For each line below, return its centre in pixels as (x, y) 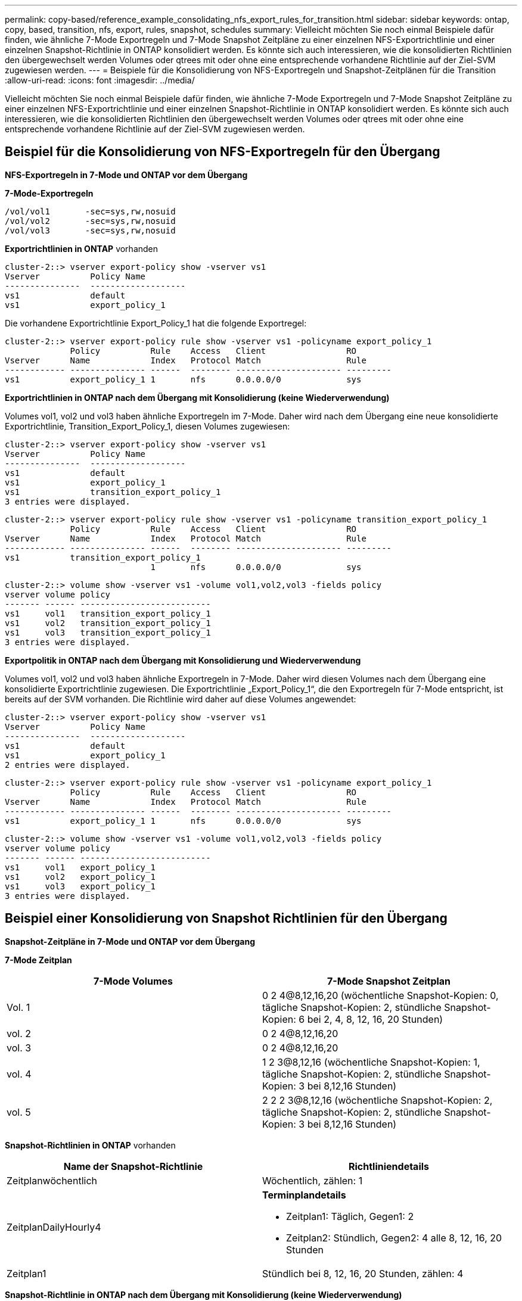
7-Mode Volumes (133, 981)
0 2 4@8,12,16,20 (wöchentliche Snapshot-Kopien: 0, (380, 995)
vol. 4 (19, 1074)
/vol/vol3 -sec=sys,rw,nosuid (90, 230)
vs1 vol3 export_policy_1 (80, 886)
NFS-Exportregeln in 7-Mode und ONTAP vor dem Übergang (126, 175)
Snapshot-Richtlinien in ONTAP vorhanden (90, 1145)
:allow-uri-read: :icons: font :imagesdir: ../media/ (100, 80)
